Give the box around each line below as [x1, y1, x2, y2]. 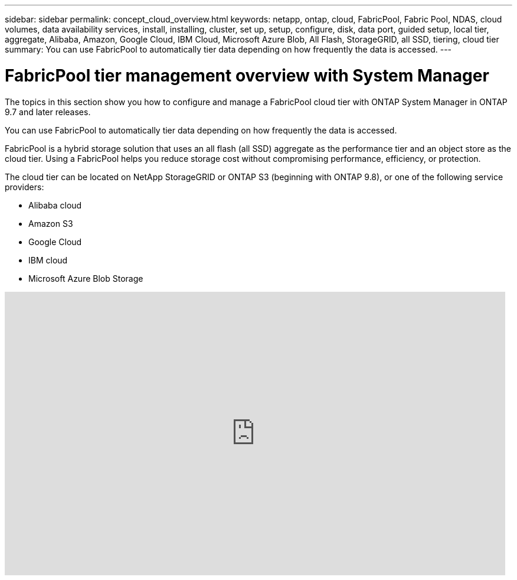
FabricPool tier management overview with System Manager [5, 65, 489, 86]
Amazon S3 [28, 218, 73, 229]
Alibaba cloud [28, 200, 82, 210]
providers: [5, 181, 44, 192]
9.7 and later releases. [5, 106, 91, 117]
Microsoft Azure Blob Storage [28, 273, 143, 284]
